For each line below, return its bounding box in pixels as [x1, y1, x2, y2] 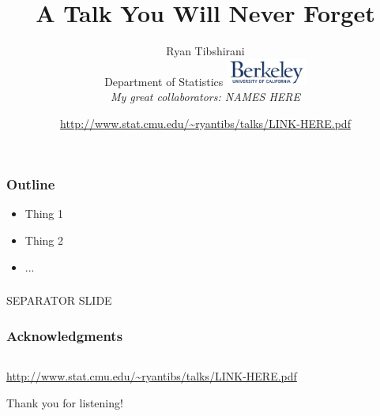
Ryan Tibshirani [166, 43, 245, 59]
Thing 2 [24, 231, 64, 248]
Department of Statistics [104, 73, 224, 89]
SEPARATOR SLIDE [6, 292, 112, 309]
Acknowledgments [6, 325, 123, 345]
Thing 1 [24, 205, 64, 222]
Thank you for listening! [6, 394, 123, 410]
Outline [6, 174, 55, 194]
